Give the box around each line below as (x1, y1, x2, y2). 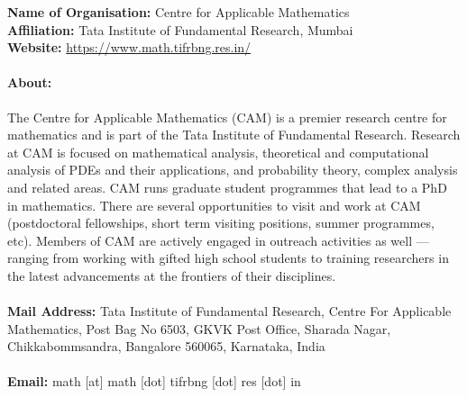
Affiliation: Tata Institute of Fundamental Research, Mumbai (7, 20, 353, 39)
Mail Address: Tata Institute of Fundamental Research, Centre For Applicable (7, 302, 452, 320)
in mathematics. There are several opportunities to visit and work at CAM (7, 195, 421, 214)
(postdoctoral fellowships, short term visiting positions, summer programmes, (7, 213, 435, 232)
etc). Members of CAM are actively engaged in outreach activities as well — (7, 230, 429, 249)
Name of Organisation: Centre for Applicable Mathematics (7, 3, 350, 21)
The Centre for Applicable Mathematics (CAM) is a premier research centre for (7, 107, 447, 126)
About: (7, 73, 52, 92)
